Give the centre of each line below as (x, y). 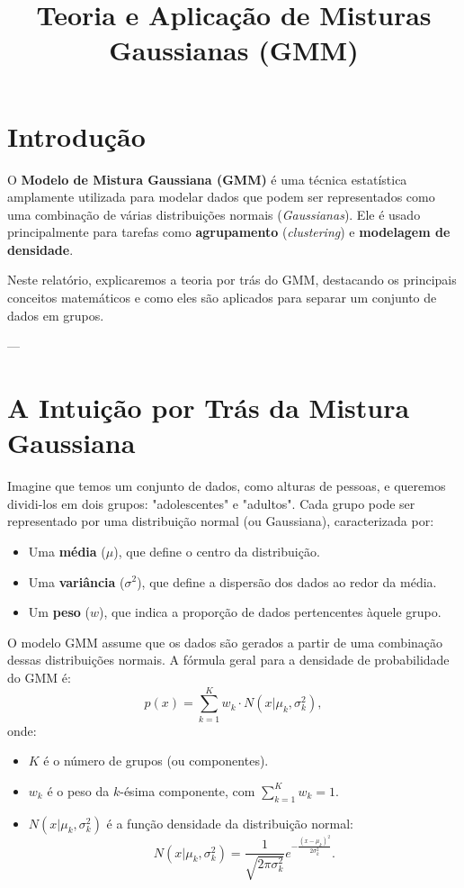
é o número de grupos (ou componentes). (156, 761)
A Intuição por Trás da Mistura (209, 408)
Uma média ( (67, 551)
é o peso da (78, 790)
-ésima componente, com (187, 790)
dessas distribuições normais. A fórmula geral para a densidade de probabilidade (228, 660)
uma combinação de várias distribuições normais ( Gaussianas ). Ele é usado (214, 214)
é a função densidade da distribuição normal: (230, 823)
